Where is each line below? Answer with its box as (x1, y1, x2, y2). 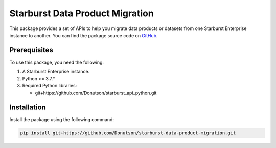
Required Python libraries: (22, 83, 77, 89)
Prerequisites (9, 46, 53, 54)
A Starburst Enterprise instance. (22, 69, 90, 75)
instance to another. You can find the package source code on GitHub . (9, 32, 158, 38)
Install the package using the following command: (9, 116, 114, 123)
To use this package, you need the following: (9, 59, 104, 65)
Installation (9, 103, 46, 112)
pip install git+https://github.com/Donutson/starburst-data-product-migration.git (20, 130, 236, 136)
